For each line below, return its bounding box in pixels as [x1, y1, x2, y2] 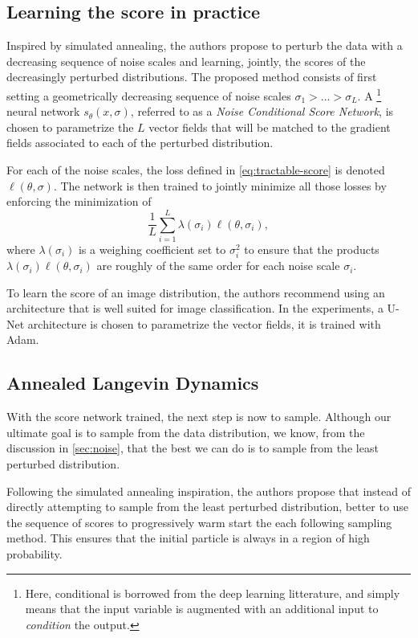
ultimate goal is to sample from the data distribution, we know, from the [6, 423, 365, 440]
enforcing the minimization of [6, 193, 152, 210]
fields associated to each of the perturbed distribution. [6, 134, 274, 151]
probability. [6, 546, 63, 562]
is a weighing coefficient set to [78, 240, 226, 257]
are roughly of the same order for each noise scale [96, 257, 340, 274]
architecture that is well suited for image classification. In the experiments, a [6, 300, 384, 317]
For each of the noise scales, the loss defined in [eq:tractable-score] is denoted [6, 162, 385, 178]
